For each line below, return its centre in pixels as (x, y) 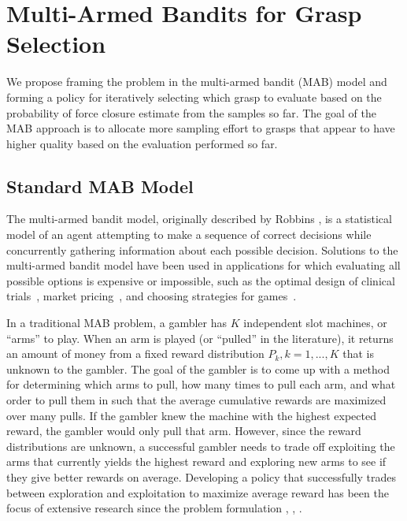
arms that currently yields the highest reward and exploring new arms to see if (196, 461)
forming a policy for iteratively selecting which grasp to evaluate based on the (194, 97)
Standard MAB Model (100, 186)
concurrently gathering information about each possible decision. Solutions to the (202, 249)
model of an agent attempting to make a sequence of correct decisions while (189, 234)
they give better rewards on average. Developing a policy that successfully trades (202, 476)
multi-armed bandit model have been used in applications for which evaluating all (203, 265)
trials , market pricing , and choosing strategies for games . (152, 296)
